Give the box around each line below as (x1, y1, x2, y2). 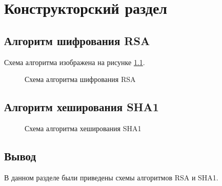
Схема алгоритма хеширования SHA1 (25, 122, 142, 133)
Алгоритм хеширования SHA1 (4, 99, 159, 115)
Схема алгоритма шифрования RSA (25, 74, 136, 85)
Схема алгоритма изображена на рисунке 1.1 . (4, 56, 145, 67)
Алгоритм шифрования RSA (4, 32, 150, 48)
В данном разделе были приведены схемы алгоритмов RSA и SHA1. (4, 172, 218, 182)
